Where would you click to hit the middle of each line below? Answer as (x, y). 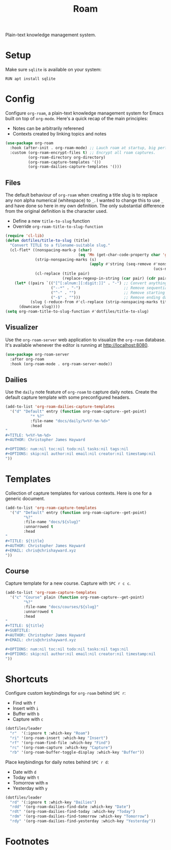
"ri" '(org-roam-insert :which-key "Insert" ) (59, 738)
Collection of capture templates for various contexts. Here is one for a (78, 493)
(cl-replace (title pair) (62, 274)
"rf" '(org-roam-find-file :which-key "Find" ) (60, 743)
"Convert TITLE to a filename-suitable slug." (60, 245)
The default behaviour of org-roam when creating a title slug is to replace (81, 195)
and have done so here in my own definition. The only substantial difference (85, 206)
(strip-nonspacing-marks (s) (66, 259)
